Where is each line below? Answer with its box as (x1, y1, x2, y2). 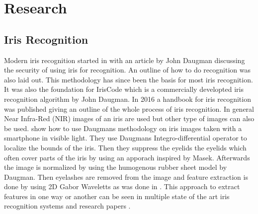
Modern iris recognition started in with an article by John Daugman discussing (4, 55, 245, 65)
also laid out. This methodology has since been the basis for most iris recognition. (4, 74, 253, 84)
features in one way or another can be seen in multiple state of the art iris (4, 191, 230, 201)
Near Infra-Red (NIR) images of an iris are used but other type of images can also (4, 113, 255, 124)
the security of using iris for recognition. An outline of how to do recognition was (4, 65, 251, 75)
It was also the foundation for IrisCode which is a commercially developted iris (4, 84, 244, 94)
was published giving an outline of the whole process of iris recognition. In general (4, 103, 255, 114)
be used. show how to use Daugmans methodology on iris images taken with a (4, 123, 242, 133)
